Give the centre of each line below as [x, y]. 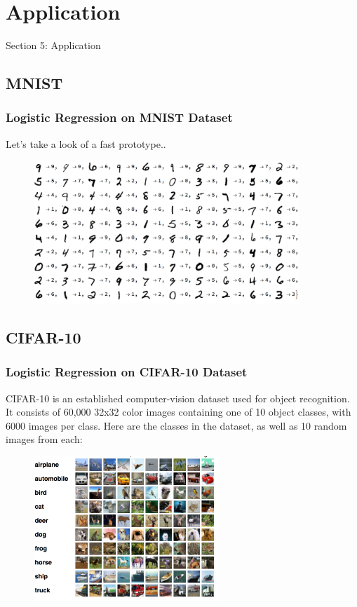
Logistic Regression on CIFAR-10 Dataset [127, 372]
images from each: [44, 439]
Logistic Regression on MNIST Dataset [119, 117]
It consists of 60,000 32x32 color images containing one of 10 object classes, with [178, 412]
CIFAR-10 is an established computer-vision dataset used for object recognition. [178, 398]
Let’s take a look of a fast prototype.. [86, 143]
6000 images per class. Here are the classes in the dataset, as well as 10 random [176, 425]
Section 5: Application [53, 45]
